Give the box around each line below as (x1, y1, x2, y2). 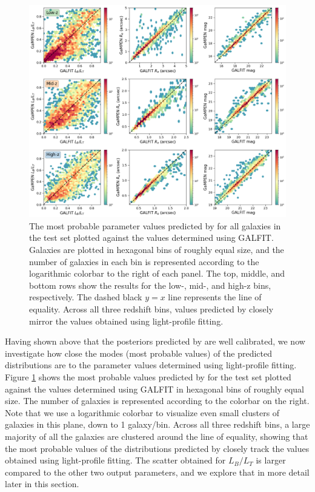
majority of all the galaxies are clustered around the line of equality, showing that (5, 430, 308, 442)
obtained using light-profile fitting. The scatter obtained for (5, 454, 226, 467)
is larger (256, 454, 286, 467)
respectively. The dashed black (29, 291, 142, 303)
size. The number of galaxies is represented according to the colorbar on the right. (5, 394, 310, 407)
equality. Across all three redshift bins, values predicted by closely (29, 303, 274, 315)
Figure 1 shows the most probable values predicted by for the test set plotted (5, 371, 291, 383)
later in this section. (5, 477, 79, 490)
